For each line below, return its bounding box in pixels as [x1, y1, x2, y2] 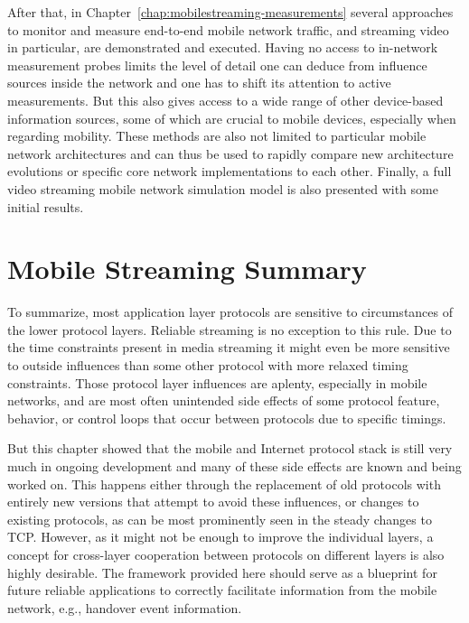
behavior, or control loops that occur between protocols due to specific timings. [7, 408, 446, 427]
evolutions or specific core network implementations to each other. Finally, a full [7, 162, 452, 181]
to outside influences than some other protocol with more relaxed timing [7, 356, 408, 375]
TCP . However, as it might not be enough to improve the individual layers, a [7, 527, 434, 546]
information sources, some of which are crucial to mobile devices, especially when [7, 108, 456, 127]
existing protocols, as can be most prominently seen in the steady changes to [7, 509, 432, 528]
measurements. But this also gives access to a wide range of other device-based [7, 90, 444, 109]
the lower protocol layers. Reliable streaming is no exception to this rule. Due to [7, 320, 452, 339]
